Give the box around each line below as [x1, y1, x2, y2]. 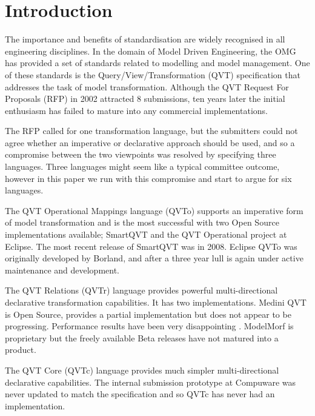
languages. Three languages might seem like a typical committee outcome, [5, 160, 280, 173]
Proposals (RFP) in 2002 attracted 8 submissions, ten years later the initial [5, 92, 285, 105]
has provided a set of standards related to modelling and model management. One [5, 56, 310, 69]
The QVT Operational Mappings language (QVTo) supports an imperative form [5, 204, 303, 216]
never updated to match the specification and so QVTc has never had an [5, 387, 275, 400]
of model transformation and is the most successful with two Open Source [5, 216, 279, 229]
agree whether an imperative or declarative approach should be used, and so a [5, 136, 295, 149]
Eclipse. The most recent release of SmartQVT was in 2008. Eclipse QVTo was [5, 240, 297, 252]
